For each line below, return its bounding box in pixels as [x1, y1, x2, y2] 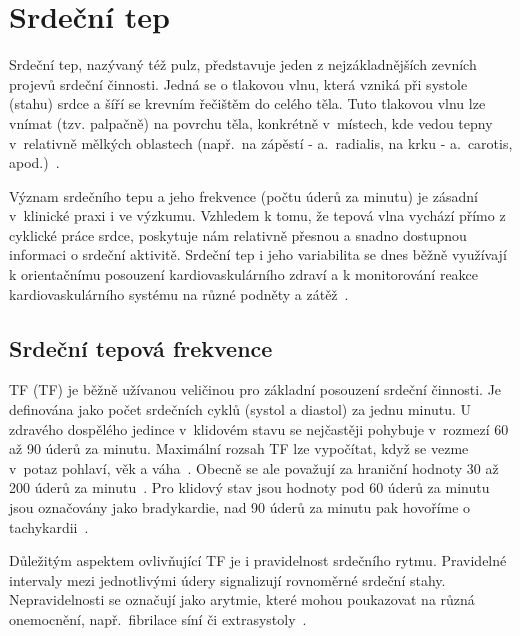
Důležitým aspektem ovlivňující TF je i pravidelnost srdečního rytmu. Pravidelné [9, 550, 507, 571]
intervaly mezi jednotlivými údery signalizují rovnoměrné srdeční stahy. [9, 569, 446, 590]
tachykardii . [9, 516, 89, 537]
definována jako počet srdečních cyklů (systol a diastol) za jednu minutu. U [9, 399, 471, 420]
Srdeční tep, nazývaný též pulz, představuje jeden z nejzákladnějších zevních [9, 54, 477, 75]
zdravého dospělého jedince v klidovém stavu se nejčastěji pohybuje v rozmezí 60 [9, 418, 509, 439]
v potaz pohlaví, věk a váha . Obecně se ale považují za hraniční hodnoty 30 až [9, 457, 499, 478]
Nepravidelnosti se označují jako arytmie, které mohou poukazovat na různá [9, 589, 475, 610]
